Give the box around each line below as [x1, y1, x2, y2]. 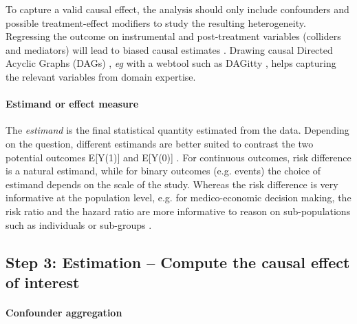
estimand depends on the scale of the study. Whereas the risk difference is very [6, 176, 338, 191]
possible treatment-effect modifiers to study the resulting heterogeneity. [6, 15, 306, 30]
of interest [6, 271, 80, 292]
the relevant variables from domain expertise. [6, 69, 196, 83]
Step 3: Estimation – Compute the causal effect [6, 251, 350, 272]
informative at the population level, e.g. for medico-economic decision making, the [6, 190, 351, 205]
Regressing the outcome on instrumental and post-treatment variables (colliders [6, 29, 341, 43]
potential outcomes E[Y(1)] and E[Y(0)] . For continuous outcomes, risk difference [6, 150, 351, 164]
